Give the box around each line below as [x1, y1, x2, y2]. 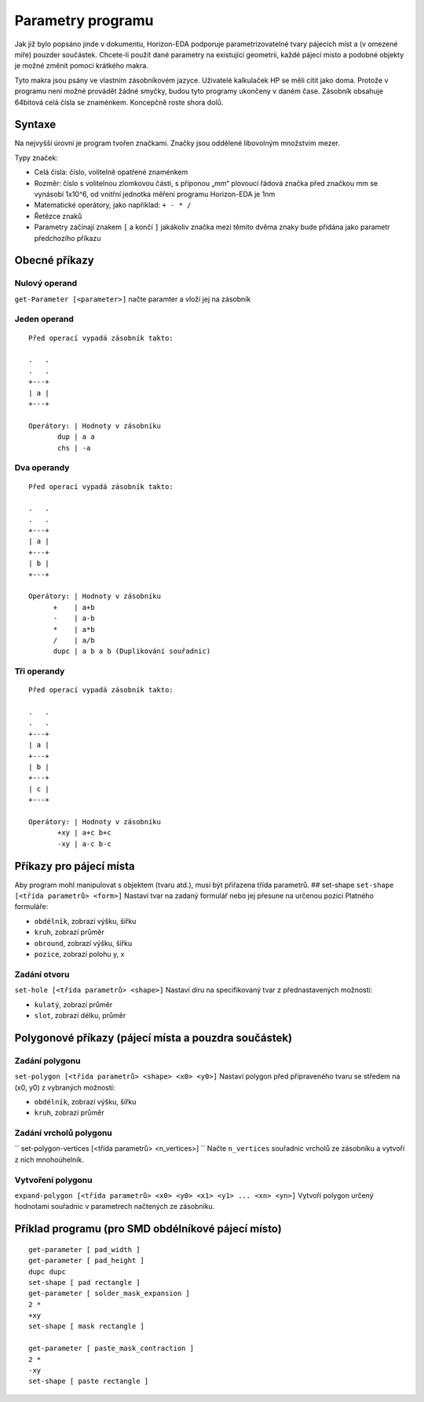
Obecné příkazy [14, 254, 94, 267]
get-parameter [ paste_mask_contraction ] [28, 1344, 195, 1353]
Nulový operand [14, 278, 78, 289]
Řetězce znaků [34, 211, 82, 221]
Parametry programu [14, 12, 154, 29]
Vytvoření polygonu [14, 1174, 93, 1185]
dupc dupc [28, 1267, 66, 1276]
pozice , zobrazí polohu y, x [34, 950, 125, 959]
